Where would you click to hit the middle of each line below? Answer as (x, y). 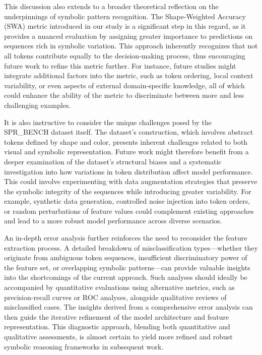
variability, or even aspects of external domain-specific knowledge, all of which (124, 85)
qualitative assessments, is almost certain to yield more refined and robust (118, 336)
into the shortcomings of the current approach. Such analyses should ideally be (126, 277)
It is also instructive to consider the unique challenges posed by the (108, 122)
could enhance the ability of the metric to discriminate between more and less (124, 95)
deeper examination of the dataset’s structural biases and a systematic (113, 161)
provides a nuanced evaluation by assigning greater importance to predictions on (128, 36)
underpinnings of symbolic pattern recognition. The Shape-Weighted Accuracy (125, 16)
